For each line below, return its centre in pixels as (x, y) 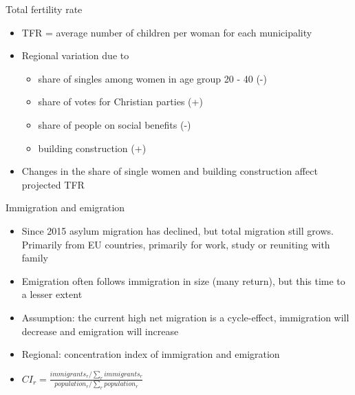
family (35, 258)
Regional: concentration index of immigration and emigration (151, 354)
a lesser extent (52, 294)
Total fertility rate (44, 9)
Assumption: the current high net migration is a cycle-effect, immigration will (185, 317)
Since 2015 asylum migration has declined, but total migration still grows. (177, 230)
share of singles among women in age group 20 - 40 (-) (152, 78)
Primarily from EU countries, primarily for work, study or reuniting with (176, 244)
